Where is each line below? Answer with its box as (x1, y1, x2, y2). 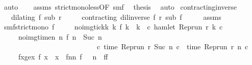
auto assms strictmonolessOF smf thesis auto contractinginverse (4, 2, 237, 12)
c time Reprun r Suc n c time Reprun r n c (96, 41, 248, 52)
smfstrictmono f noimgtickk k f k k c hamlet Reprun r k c (4, 21, 223, 32)
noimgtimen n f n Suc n (18, 31, 102, 42)
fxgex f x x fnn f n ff (18, 51, 108, 61)
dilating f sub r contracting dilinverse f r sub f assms (11, 11, 221, 22)
